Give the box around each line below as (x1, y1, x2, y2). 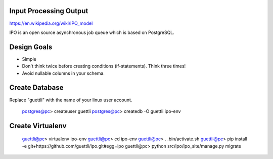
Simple (22, 56, 36, 62)
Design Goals (9, 43, 53, 51)
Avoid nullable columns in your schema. (22, 70, 105, 76)
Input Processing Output (9, 7, 88, 15)
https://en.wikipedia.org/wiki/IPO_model (9, 20, 93, 26)
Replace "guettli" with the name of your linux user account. (9, 97, 132, 103)
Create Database (9, 84, 64, 92)
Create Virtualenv (9, 122, 67, 130)
